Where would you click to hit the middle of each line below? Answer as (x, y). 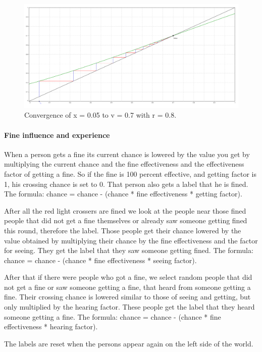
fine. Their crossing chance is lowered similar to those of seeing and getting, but (127, 297)
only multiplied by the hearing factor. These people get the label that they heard (129, 307)
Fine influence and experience (57, 135)
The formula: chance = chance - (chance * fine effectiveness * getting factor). (123, 194)
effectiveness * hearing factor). (51, 326)
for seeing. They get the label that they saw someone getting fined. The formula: (129, 250)
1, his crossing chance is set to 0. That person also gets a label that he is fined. (126, 184)
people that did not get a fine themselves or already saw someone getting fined (126, 220)
